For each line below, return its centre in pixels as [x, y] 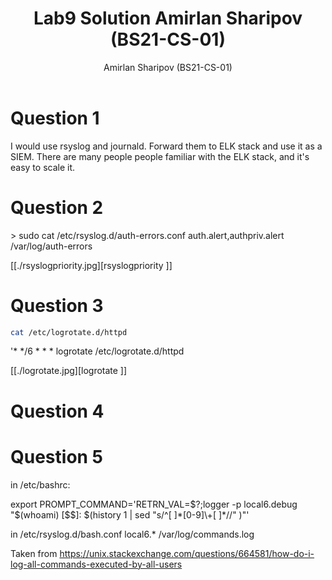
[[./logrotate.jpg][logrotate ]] [69, 371]
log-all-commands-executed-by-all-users [96, 564]
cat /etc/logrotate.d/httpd [69, 332]
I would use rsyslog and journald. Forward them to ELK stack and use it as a [166, 146]
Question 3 [57, 305]
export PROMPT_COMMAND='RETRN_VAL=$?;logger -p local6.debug [154, 504]
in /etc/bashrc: [40, 484]
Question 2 [57, 207]
